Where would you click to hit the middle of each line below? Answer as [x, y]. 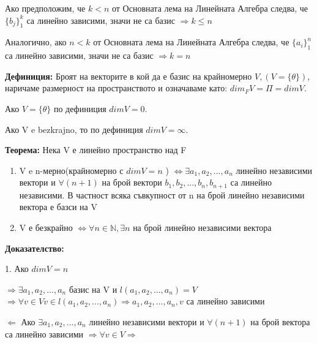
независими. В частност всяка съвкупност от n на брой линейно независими [162, 194]
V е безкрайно [46, 227]
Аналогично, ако [36, 42]
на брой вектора [280, 321]
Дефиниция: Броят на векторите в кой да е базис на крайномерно [129, 76]
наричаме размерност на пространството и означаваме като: [116, 88]
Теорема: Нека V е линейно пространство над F [96, 150]
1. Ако [17, 269]
